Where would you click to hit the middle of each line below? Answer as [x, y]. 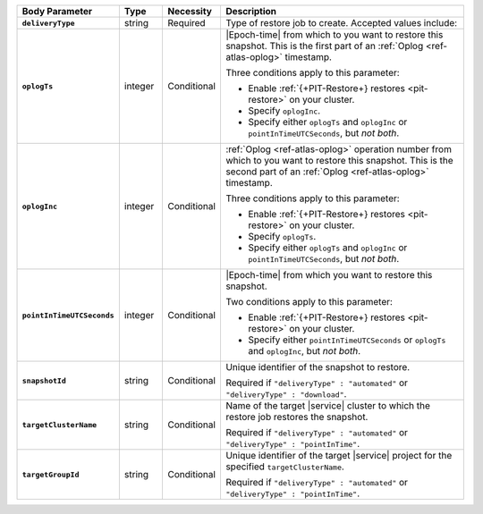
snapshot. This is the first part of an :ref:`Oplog [324, 46]
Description [251, 11]
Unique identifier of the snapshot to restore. [318, 367]
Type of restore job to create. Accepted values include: [341, 23]
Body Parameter [57, 11]
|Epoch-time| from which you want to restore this [329, 275]
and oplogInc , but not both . [304, 351]
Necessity [190, 11]
